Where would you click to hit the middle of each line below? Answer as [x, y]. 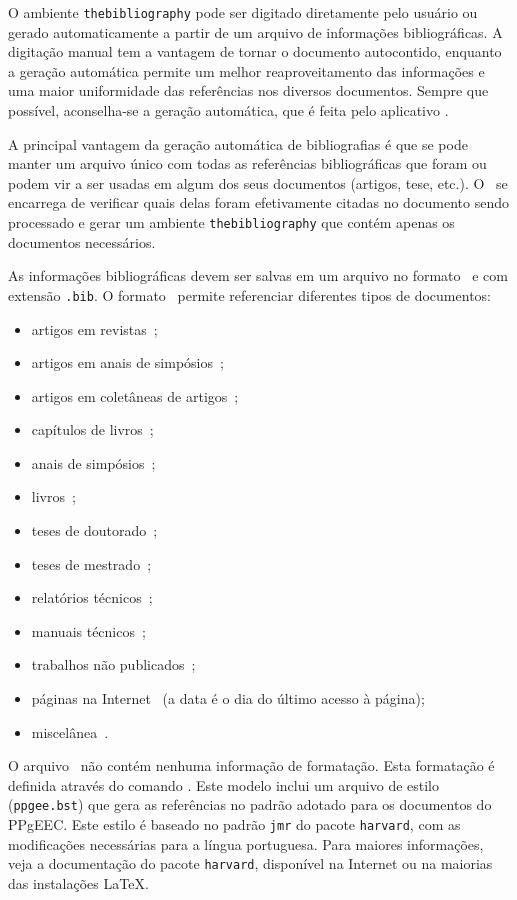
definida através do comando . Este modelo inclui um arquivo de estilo [224, 784]
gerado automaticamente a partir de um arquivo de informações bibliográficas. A [255, 31]
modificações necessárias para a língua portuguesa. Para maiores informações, [246, 843]
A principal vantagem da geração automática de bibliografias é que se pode [238, 143]
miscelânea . [70, 731]
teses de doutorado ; [94, 530]
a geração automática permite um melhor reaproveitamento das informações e [246, 70]
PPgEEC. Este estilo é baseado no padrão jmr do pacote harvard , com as [234, 824]
